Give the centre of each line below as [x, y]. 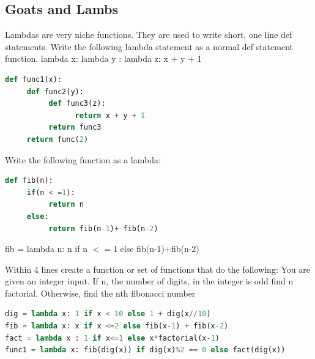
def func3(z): [77, 104]
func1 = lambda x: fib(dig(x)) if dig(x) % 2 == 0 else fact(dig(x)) [145, 350]
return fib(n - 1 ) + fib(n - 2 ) [103, 228]
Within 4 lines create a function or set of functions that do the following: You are [157, 269]
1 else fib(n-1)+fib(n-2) [156, 249]
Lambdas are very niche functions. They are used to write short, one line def [149, 35]
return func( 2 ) [57, 139]
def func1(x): [34, 79]
